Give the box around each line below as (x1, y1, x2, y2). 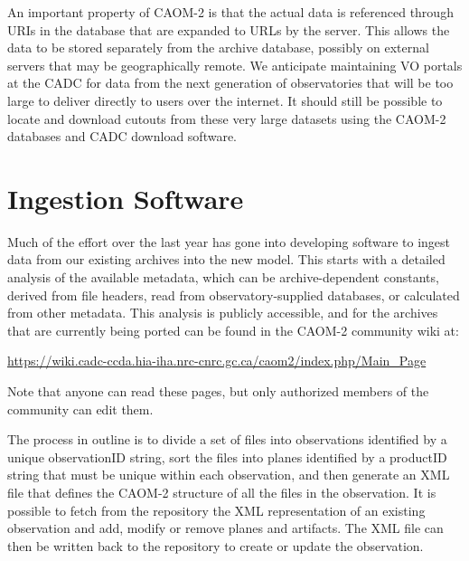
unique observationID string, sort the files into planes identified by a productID (7, 447, 447, 466)
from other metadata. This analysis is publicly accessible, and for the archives (7, 303, 438, 322)
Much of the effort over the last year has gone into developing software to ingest (7, 232, 451, 251)
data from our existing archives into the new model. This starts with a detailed (7, 250, 446, 269)
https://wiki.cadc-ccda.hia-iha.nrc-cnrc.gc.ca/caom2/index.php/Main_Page (7, 351, 427, 370)
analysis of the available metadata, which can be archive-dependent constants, (7, 268, 439, 287)
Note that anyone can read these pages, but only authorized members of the (7, 382, 429, 401)
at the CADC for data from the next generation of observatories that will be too (7, 73, 454, 92)
